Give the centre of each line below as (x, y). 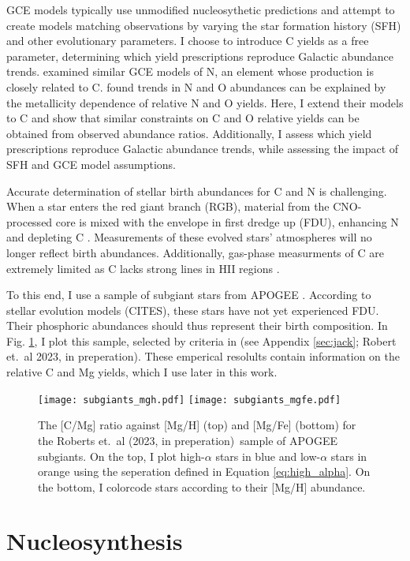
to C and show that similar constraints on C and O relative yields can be (183, 118)
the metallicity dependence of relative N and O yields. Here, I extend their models (205, 102)
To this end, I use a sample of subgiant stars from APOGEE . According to (189, 295)
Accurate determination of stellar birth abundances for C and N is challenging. (197, 191)
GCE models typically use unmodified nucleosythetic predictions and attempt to (201, 9)
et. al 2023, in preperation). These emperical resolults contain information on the (203, 356)
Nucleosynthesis (95, 541)
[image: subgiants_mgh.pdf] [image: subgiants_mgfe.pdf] (190, 400)
